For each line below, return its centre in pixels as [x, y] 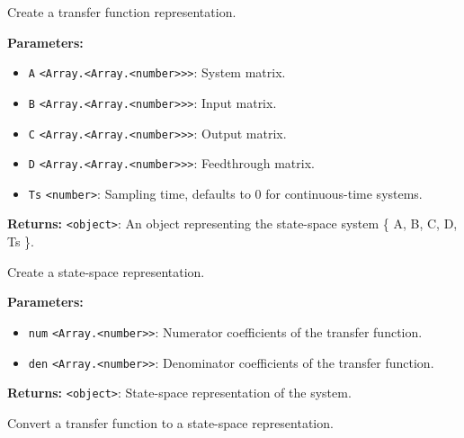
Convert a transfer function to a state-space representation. [170, 422]
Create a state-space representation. [106, 271]
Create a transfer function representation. [122, 12]
